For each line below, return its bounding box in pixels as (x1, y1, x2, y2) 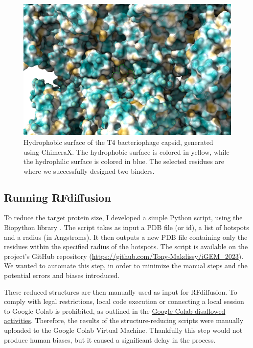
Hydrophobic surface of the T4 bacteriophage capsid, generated (23, 137, 213, 147)
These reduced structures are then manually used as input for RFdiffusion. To (4, 286, 237, 297)
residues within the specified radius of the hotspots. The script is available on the (4, 241, 248, 252)
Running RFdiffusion (4, 189, 111, 205)
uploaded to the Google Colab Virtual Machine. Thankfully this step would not (4, 325, 243, 335)
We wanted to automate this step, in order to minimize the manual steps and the (4, 260, 248, 271)
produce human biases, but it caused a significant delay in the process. (4, 334, 216, 345)
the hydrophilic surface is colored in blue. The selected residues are (23, 156, 225, 166)
